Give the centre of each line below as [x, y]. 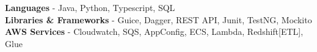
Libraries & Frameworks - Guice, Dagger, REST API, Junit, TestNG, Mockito [158, 19]
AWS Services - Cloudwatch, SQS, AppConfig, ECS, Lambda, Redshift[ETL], [154, 32]
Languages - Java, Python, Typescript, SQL [90, 8]
